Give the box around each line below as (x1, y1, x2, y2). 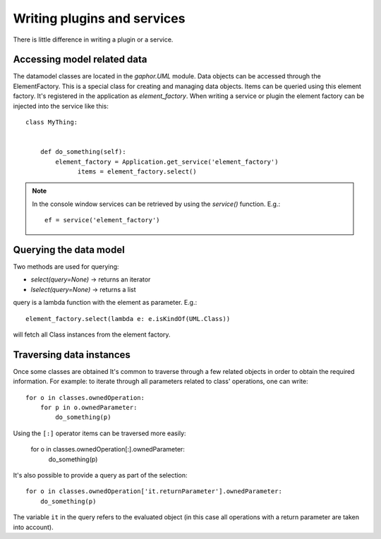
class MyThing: (25, 119, 78, 126)
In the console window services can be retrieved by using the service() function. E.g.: (32, 200, 281, 208)
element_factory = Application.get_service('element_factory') (55, 157, 279, 166)
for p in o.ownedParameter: (40, 404, 138, 412)
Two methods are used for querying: (13, 262, 119, 271)
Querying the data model (13, 243, 125, 255)
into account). (13, 523, 54, 531)
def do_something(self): (40, 148, 126, 156)
